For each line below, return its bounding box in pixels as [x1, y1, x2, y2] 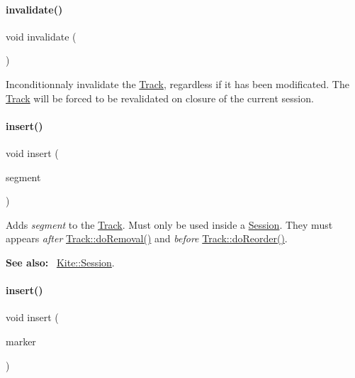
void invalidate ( [6, 28, 77, 43]
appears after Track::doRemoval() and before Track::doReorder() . [6, 231, 288, 246]
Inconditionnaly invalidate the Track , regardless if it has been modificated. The [6, 76, 349, 91]
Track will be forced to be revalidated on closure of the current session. [6, 90, 314, 105]
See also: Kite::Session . [6, 254, 115, 269]
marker [6, 333, 36, 348]
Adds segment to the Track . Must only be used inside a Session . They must [6, 217, 333, 232]
